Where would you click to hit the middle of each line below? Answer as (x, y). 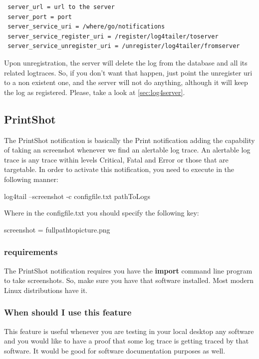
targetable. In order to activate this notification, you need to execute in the (119, 169)
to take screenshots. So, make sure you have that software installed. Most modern (129, 280)
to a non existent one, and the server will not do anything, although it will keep (126, 82)
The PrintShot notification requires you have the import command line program (128, 270)
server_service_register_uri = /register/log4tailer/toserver (113, 36)
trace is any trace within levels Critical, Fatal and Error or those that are (116, 159)
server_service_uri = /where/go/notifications (86, 27)
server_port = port (40, 17)
